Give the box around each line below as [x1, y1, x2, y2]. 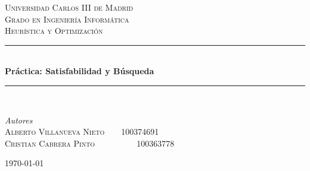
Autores [5, 113, 33, 126]
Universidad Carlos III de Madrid [5, 1, 134, 13]
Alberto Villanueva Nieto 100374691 [5, 125, 159, 138]
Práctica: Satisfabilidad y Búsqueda [5, 65, 154, 77]
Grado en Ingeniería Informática [5, 12, 129, 25]
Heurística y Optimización [5, 24, 103, 37]
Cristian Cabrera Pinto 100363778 [5, 137, 175, 149]
